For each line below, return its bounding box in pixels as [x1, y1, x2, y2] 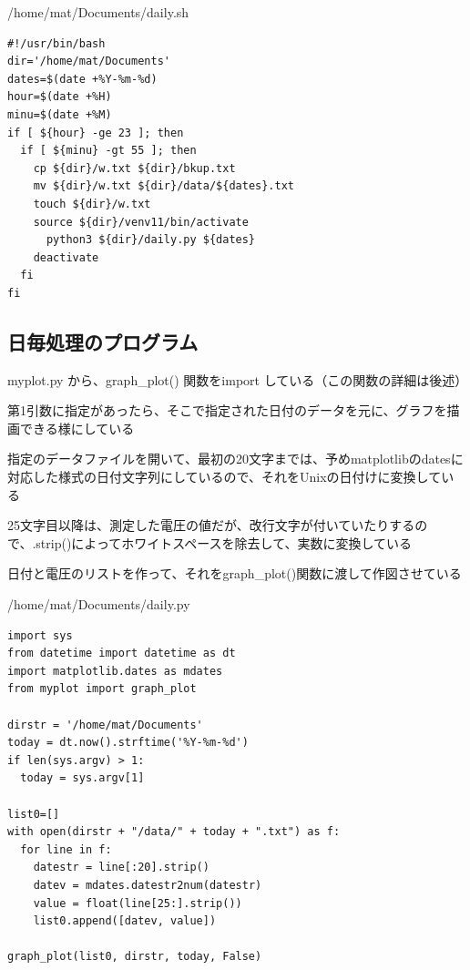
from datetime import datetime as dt [7, 647, 236, 660]
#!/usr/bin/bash [7, 36, 106, 50]
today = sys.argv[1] [20, 771, 145, 785]
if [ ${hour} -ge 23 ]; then [7, 126, 184, 139]
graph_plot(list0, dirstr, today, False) [7, 950, 262, 964]
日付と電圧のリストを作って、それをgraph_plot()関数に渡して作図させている [7, 564, 462, 583]
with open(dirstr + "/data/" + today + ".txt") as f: [7, 825, 341, 839]
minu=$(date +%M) [7, 107, 112, 121]
